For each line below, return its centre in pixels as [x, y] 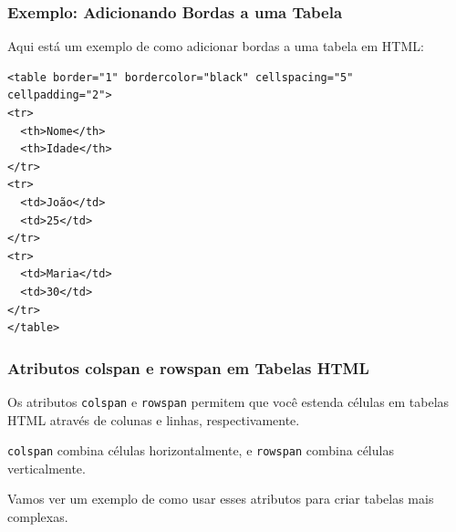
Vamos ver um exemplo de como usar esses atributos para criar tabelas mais [221, 499]
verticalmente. [47, 468]
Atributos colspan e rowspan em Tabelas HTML [188, 367]
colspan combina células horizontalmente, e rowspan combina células [201, 450]
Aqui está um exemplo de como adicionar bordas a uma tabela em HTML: [216, 46]
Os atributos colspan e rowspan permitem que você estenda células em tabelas [228, 401]
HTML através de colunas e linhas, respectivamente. [154, 419]
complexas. [38, 517]
